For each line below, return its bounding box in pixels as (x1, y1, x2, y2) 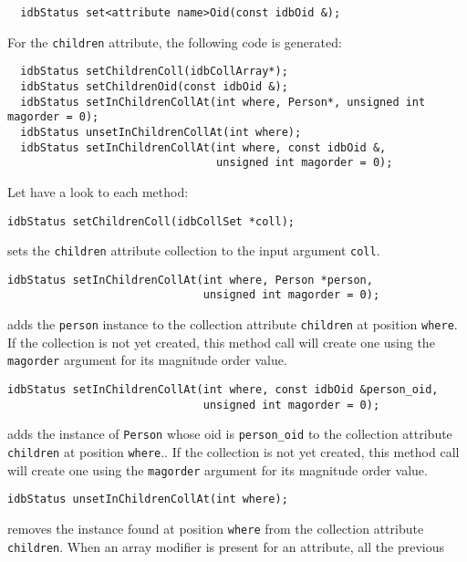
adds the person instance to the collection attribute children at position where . (7, 315, 458, 334)
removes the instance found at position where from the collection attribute (7, 518, 424, 537)
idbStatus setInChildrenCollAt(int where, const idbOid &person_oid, (7, 383, 439, 397)
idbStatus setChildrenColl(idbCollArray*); (20, 65, 288, 78)
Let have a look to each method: (7, 182, 189, 201)
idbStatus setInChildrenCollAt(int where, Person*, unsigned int (20, 95, 426, 109)
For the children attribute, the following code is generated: (7, 32, 342, 51)
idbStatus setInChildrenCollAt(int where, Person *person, (7, 273, 373, 286)
